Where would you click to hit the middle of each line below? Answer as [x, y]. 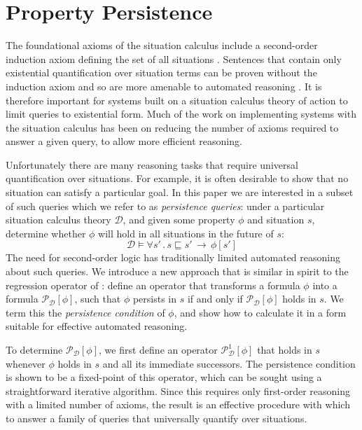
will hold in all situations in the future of [186, 233]
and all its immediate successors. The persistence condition [229, 363]
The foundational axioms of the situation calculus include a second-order [162, 45]
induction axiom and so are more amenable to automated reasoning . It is [164, 86]
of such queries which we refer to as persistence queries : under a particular [165, 206]
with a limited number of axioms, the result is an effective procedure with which [178, 404]
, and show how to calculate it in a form [260, 312]
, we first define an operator [158, 349]
